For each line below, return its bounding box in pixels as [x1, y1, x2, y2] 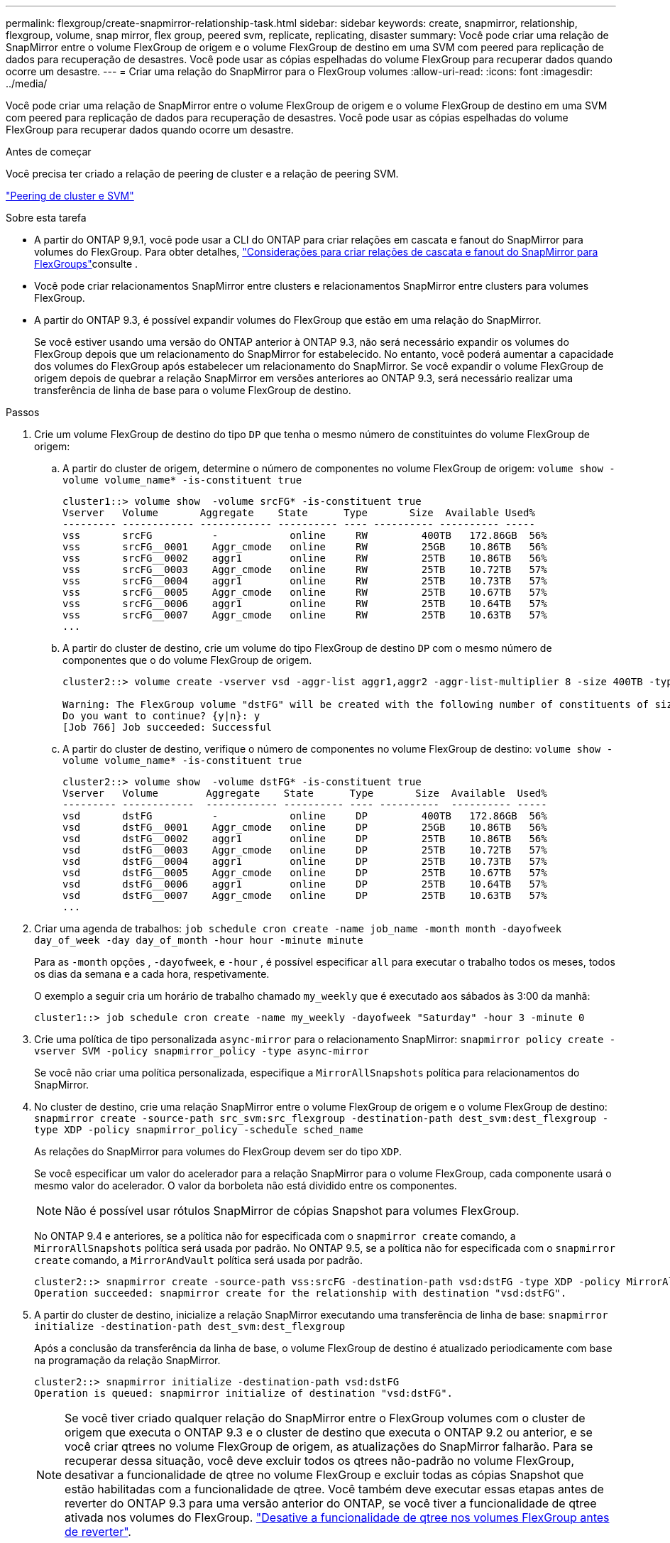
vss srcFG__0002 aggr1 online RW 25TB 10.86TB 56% [62, 552, 547, 564]
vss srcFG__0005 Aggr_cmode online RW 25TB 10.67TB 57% [62, 587, 547, 598]
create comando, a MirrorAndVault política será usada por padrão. [34, 1254, 363, 1266]
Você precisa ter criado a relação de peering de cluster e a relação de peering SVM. [6, 168, 399, 180]
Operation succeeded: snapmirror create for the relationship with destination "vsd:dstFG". [34, 1287, 567, 1299]
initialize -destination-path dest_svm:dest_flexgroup [34, 1321, 346, 1332]
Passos [6, 406, 40, 418]
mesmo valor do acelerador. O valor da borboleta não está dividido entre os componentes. [34, 1179, 457, 1192]
